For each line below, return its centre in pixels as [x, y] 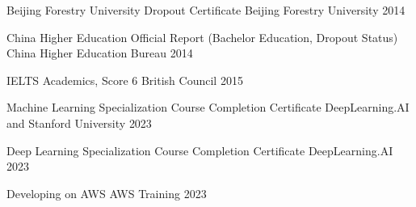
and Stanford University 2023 [79, 123]
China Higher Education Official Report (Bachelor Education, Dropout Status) [202, 37]
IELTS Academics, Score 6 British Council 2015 [125, 80]
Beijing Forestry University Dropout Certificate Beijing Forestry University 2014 [206, 10]
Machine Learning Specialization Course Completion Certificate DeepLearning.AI [208, 107]
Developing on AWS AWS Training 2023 [107, 193]
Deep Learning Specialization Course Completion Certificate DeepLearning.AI [200, 150]
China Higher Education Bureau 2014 [100, 53]
